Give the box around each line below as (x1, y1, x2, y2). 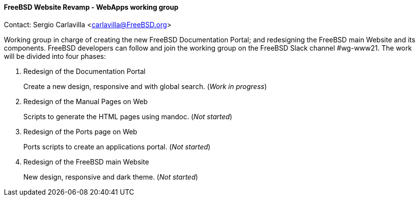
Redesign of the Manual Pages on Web (23, 97, 148, 106)
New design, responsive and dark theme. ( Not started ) (23, 172, 198, 181)
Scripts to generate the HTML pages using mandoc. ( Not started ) (23, 112, 233, 121)
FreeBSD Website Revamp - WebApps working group (4, 3, 179, 11)
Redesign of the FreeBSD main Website (23, 157, 149, 166)
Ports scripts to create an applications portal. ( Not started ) (23, 142, 211, 151)
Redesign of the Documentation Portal (23, 67, 146, 75)
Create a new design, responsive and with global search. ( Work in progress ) (23, 82, 267, 91)
